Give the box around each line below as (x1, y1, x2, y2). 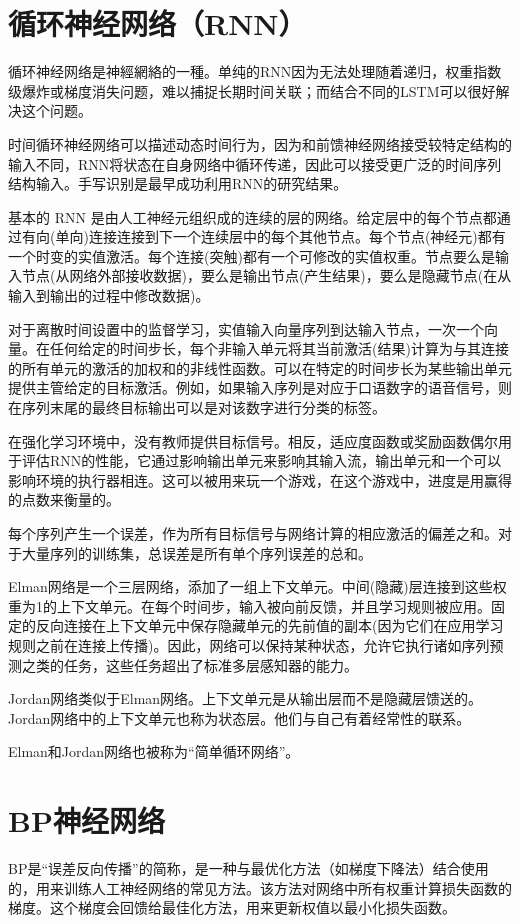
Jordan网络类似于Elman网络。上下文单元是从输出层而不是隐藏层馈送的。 (8, 688, 483, 709)
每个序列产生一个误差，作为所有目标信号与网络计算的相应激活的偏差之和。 (8, 523, 498, 543)
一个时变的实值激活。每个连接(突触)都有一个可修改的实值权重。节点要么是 (8, 245, 495, 266)
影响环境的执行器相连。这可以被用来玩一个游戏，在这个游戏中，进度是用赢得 (8, 469, 512, 490)
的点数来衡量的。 (8, 489, 120, 510)
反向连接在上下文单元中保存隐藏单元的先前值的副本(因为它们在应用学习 (35, 615, 504, 636)
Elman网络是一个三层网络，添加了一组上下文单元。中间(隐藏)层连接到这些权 (8, 576, 507, 597)
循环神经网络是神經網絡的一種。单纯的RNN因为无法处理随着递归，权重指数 (8, 61, 502, 82)
